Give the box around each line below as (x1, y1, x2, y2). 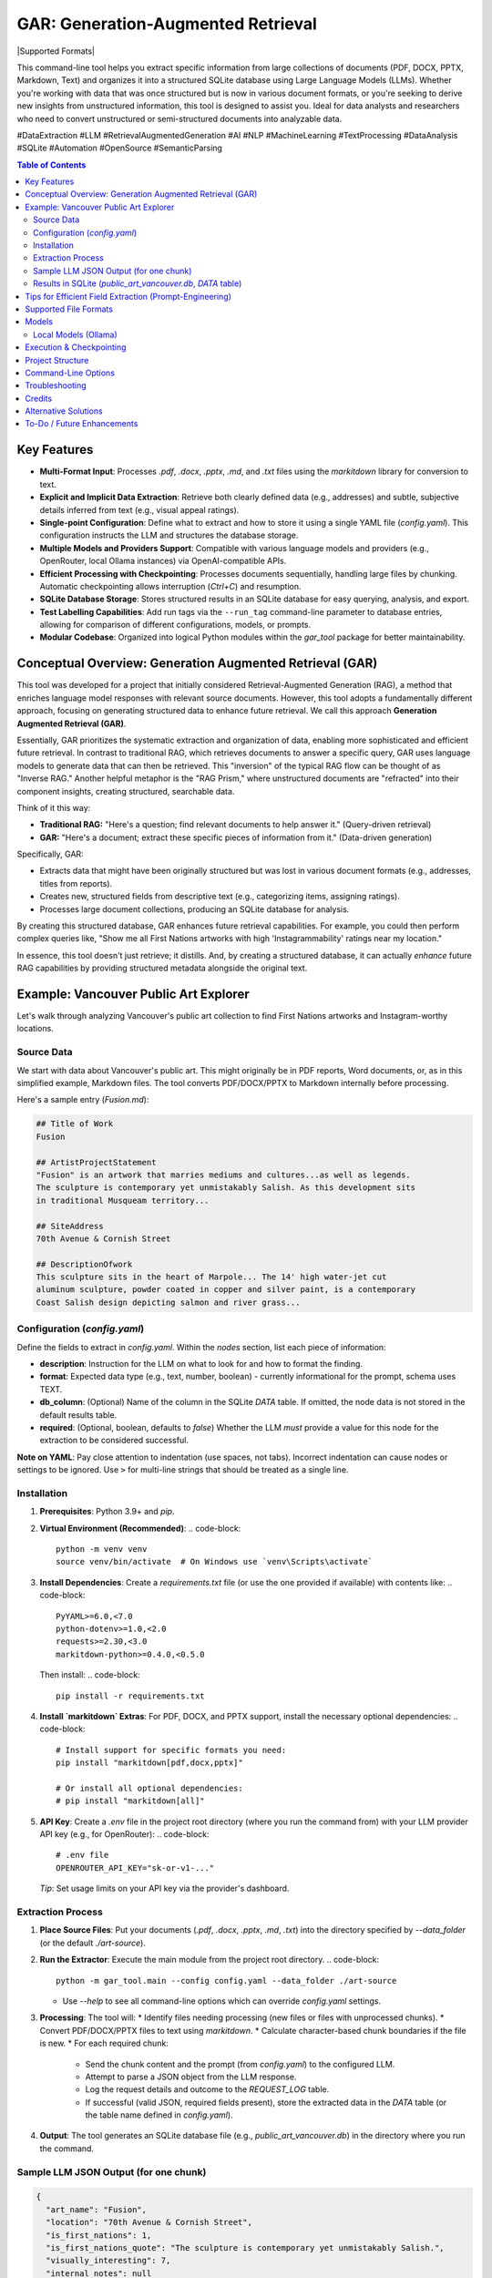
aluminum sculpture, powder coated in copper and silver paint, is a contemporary (36, 1285, 416, 1295)
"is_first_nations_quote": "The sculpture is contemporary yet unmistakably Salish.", (46, 2242, 446, 2252)
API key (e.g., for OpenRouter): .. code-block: (39, 1829, 210, 1840)
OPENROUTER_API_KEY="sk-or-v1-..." (56, 1862, 215, 1873)
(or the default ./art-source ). (39, 1937, 146, 1948)
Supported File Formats (25, 303, 114, 314)
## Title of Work (36, 1119, 114, 1129)
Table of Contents (16, 159, 87, 170)
